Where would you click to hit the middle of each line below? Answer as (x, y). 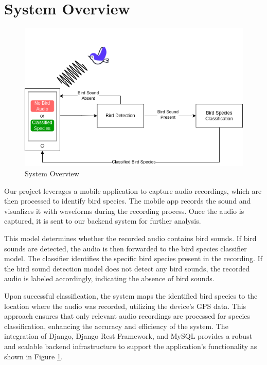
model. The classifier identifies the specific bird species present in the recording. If (133, 258)
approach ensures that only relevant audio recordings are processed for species (127, 316)
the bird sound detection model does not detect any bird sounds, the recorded (127, 268)
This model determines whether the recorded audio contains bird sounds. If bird (130, 238)
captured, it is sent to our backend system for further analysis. (103, 221)
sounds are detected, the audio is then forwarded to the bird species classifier (126, 248)
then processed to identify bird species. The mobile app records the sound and (128, 201)
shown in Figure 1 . (33, 356)
